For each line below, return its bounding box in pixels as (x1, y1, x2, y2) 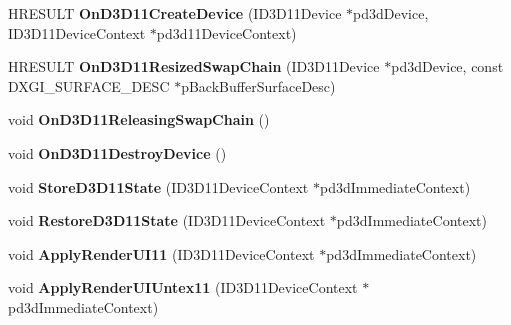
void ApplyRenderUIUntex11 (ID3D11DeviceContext (8, 277, 358, 298)
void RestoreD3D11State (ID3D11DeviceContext (8, 210, 326, 231)
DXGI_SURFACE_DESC (8, 75, 170, 96)
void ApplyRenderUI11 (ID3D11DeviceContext (8, 243, 315, 264)
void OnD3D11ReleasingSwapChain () (8, 109, 270, 130)
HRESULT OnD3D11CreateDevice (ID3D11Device (8, 3, 342, 23)
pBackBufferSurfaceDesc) (181, 75, 336, 96)
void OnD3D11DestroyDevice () (8, 142, 227, 163)
